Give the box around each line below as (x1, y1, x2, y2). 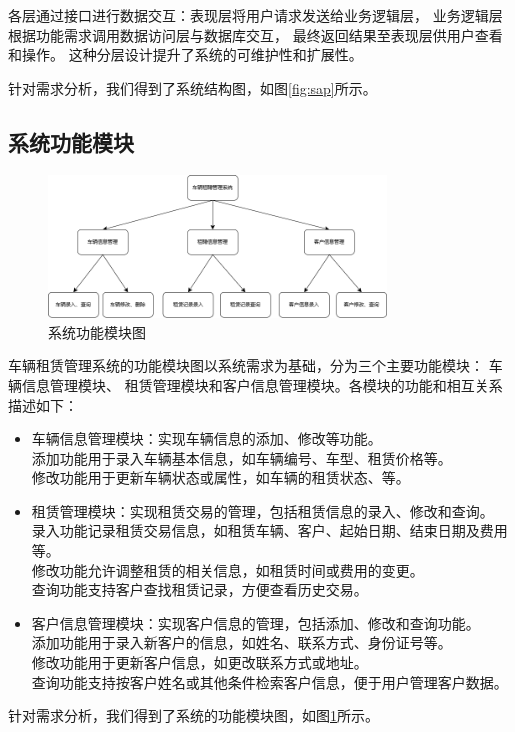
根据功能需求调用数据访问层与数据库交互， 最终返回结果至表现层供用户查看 (8, 24, 503, 45)
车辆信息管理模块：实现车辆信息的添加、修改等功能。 (31, 428, 382, 449)
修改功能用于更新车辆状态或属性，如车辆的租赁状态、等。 (31, 467, 410, 488)
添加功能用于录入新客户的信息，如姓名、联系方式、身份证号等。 (31, 632, 452, 653)
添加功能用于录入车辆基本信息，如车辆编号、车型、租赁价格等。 (31, 447, 452, 468)
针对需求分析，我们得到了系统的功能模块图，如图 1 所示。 (8, 705, 379, 726)
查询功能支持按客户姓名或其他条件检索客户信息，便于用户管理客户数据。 (31, 671, 508, 692)
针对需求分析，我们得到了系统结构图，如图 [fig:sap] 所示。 (8, 77, 377, 98)
